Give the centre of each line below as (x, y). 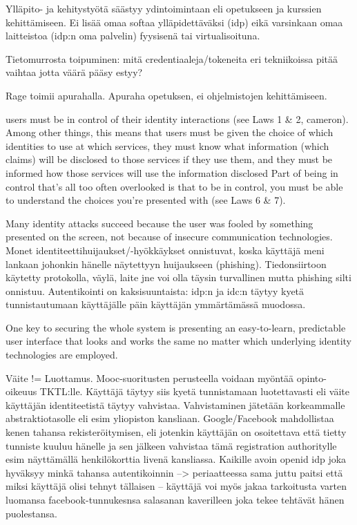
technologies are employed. (62, 355)
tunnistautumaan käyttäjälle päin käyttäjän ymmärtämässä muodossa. (156, 304)
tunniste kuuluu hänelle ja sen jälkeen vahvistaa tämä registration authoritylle (171, 445)
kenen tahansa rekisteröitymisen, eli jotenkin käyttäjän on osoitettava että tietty (176, 432)
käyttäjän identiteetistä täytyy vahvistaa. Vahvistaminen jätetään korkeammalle (175, 404)
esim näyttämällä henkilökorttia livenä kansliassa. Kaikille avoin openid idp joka (176, 459)
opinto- (311, 378)
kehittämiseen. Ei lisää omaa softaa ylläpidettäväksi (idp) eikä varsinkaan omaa (174, 22)
